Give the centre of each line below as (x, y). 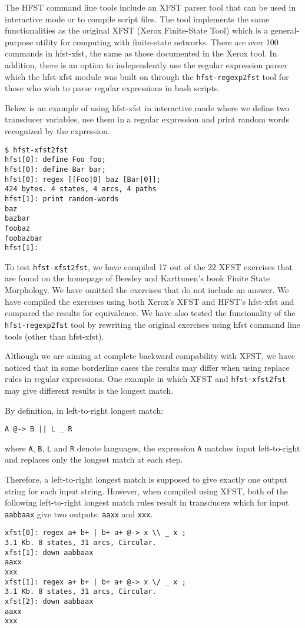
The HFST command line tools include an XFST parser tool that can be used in (150, 7)
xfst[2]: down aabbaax (49, 602)
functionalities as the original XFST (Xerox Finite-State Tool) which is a (137, 30)
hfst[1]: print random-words (62, 199)
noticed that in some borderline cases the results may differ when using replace (147, 367)
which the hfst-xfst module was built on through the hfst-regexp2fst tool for (147, 76)
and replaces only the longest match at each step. (94, 459)
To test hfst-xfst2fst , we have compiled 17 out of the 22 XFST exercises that (149, 266)
